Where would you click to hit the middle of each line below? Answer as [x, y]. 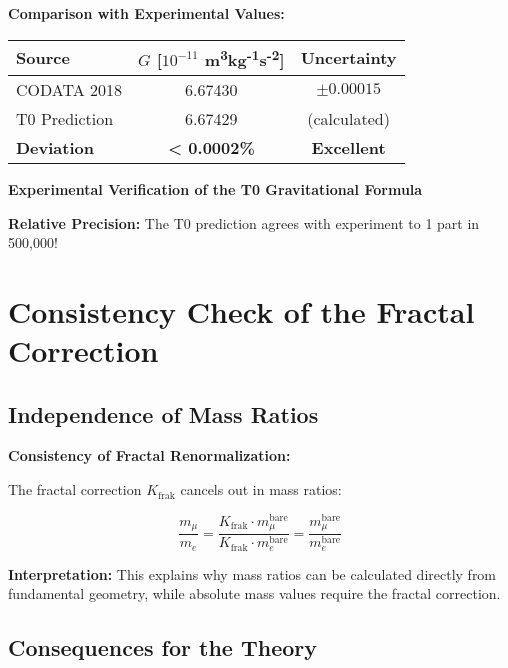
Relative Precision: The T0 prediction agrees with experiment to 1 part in [244, 222]
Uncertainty [348, 58]
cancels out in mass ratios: [261, 489]
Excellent [348, 147]
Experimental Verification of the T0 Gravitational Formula [215, 188]
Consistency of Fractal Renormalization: [149, 455]
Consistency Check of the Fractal [241, 310]
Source [43, 58]
